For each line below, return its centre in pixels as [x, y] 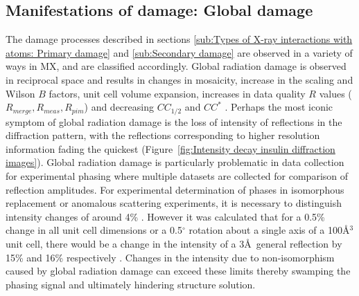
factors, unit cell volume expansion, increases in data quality [177, 93]
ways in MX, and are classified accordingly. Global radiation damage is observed [176, 66]
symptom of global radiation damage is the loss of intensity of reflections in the [174, 121]
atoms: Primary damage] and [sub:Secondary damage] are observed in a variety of [179, 52]
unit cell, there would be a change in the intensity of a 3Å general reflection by [174, 243]
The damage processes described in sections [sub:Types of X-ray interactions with [179, 39]
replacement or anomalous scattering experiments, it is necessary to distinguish [174, 203]
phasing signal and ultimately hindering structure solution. [131, 284]
